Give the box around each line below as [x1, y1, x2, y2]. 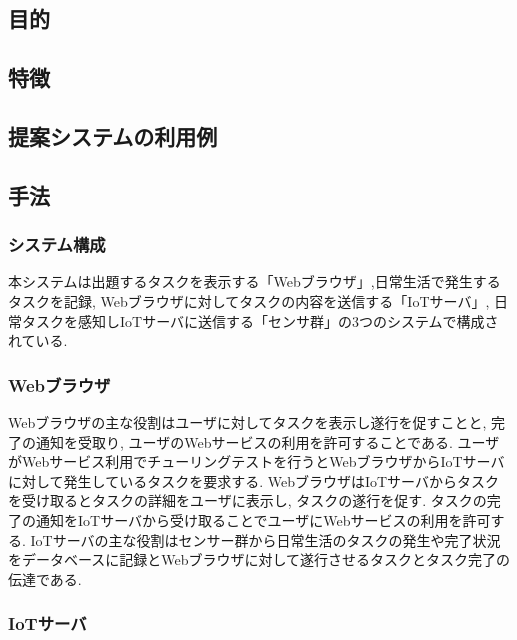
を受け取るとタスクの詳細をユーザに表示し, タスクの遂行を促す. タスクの [8, 490, 487, 511]
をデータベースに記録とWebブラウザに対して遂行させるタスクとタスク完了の [8, 549, 511, 570]
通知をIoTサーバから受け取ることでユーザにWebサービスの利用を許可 [35, 509, 491, 530]
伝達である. [8, 568, 82, 589]
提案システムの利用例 [8, 120, 218, 151]
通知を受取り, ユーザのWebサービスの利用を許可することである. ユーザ [35, 431, 500, 452]
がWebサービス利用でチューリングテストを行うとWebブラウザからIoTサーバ [8, 451, 505, 472]
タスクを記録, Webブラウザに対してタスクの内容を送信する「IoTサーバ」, [8, 290, 490, 311]
